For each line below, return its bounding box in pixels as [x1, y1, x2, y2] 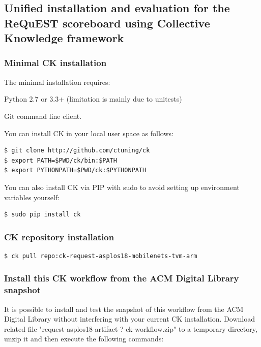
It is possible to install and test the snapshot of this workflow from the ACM [4, 303, 244, 314]
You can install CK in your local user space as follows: [4, 128, 173, 138]
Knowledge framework [4, 30, 124, 46]
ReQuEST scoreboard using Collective [4, 15, 210, 30]
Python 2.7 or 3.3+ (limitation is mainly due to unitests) [4, 93, 182, 104]
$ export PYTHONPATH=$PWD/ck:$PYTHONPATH [4, 167, 147, 174]
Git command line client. [4, 110, 82, 121]
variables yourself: [4, 192, 60, 202]
